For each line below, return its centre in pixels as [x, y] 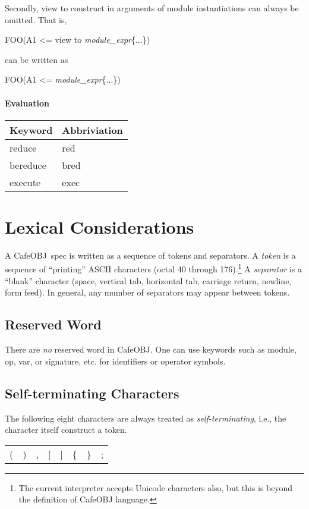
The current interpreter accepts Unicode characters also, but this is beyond [156, 487]
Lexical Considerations [100, 226]
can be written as [37, 59]
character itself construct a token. [66, 430]
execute [25, 182]
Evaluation [27, 103]
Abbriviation [92, 130]
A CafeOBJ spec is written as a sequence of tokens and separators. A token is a [150, 255]
